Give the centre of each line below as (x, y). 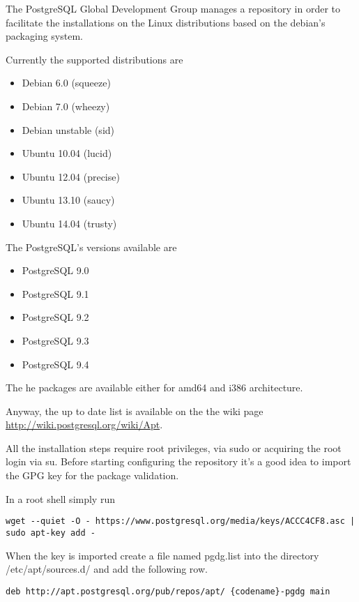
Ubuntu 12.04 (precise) (71, 176)
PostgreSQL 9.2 (55, 317)
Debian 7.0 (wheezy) (66, 106)
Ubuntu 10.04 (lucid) (67, 153)
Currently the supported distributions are (94, 59)
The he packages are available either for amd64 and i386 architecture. (154, 387)
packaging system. (44, 36)
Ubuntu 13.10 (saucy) (68, 200)
